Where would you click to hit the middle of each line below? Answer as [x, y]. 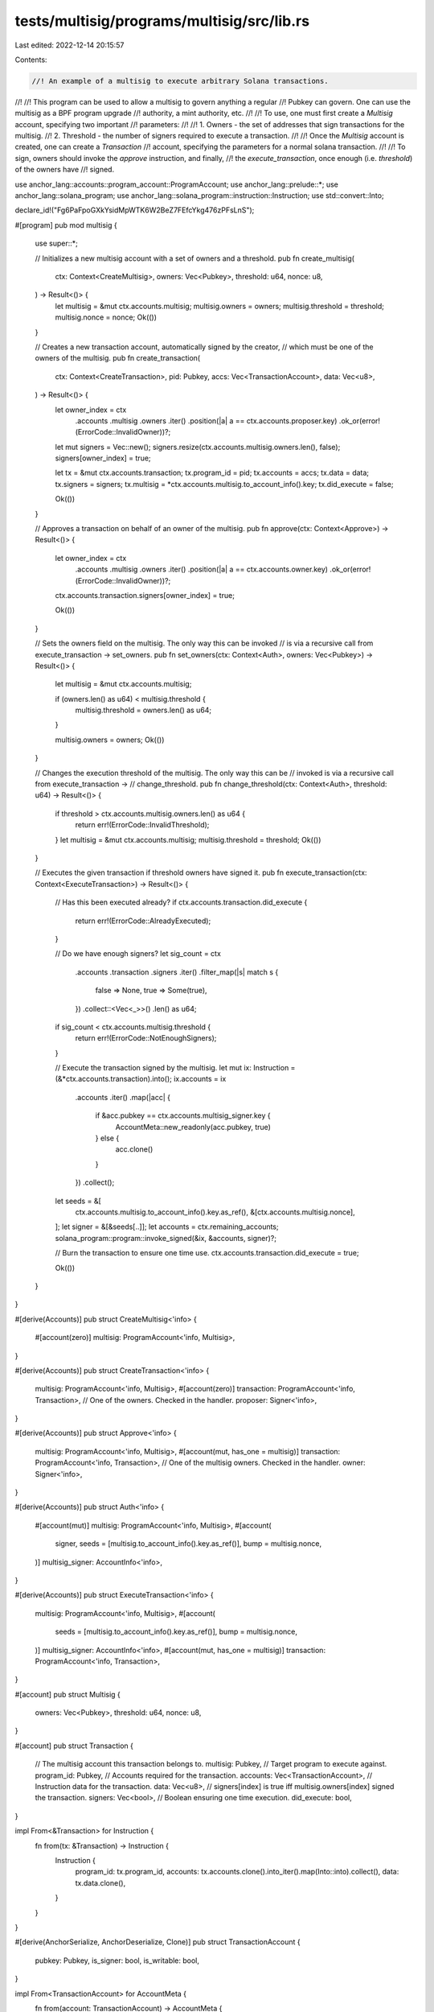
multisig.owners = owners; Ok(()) [110, 740]
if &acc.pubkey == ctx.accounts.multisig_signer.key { [183, 1115]
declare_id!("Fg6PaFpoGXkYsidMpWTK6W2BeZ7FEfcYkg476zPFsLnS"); [135, 210]
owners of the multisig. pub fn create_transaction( [118, 358]
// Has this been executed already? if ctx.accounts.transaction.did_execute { [181, 902]
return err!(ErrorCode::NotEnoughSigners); [146, 1038]
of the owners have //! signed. [65, 170]
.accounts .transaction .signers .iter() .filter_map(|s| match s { [177, 972]
